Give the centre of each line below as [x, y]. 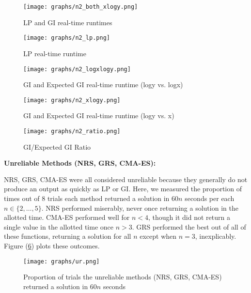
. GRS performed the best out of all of [189, 226]
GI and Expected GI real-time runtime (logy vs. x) [99, 116]
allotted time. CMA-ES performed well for [67, 217]
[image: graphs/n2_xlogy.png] [72, 100]
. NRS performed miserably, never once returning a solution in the [140, 208]
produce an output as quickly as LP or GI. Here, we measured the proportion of [123, 189]
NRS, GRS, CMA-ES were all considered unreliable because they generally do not [126, 179]
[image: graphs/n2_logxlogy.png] [77, 69]
